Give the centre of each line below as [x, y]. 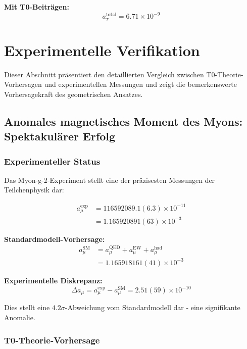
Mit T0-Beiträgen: [37, 7]
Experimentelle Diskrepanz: [53, 280]
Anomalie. [20, 317]
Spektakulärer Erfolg [60, 136]
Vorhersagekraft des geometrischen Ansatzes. [73, 94]
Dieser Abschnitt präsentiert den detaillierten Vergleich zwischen [104, 74]
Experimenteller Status [52, 161]
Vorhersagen [23, 84]
